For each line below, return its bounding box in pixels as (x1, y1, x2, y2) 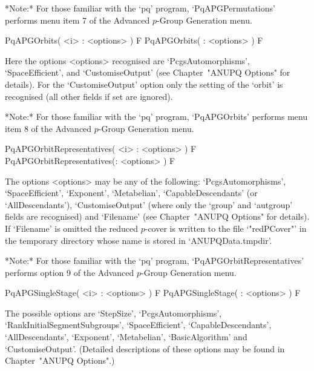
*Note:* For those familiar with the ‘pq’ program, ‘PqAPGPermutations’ (5, 2, 275, 14)
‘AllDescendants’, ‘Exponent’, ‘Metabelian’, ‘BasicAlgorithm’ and (5, 330, 247, 343)
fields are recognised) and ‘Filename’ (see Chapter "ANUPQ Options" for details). (5, 210, 310, 223)
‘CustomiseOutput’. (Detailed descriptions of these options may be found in (5, 342, 285, 355)
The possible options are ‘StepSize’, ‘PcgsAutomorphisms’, (5, 306, 222, 319)
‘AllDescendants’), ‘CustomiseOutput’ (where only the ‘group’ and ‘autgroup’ (5, 198, 293, 211)
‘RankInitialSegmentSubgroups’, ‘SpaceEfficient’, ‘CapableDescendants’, (5, 318, 272, 331)
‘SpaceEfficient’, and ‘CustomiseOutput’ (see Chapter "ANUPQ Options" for (5, 66, 290, 79)
